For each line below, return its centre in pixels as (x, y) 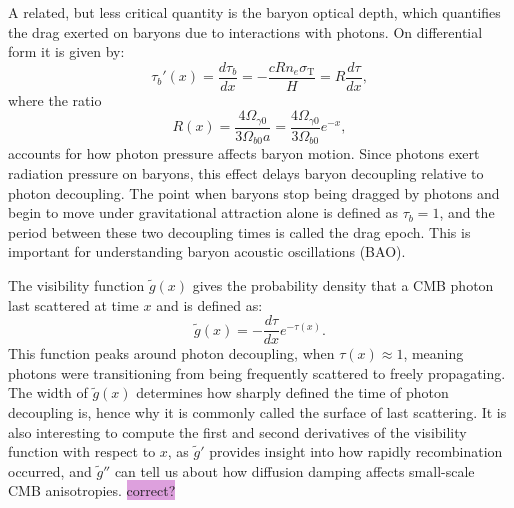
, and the (467, 212)
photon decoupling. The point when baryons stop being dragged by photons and (254, 192)
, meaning (433, 353)
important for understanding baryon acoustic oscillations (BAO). (207, 251)
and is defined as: (209, 304)
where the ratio (55, 99)
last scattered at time (73, 304)
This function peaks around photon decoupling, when (171, 353)
